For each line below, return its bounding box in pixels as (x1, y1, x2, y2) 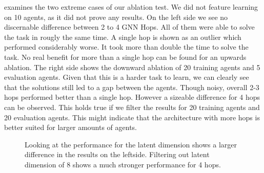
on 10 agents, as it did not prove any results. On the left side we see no (4, 11, 228, 22)
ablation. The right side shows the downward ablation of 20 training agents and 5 (4, 61, 260, 72)
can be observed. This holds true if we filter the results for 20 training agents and (4, 101, 260, 112)
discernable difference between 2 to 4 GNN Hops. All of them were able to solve (4, 21, 255, 32)
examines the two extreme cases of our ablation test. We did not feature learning (4, 2, 258, 12)
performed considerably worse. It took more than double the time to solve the (4, 41, 249, 52)
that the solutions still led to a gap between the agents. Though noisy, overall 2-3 (4, 81, 259, 92)
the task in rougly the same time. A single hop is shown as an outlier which (4, 31, 241, 42)
